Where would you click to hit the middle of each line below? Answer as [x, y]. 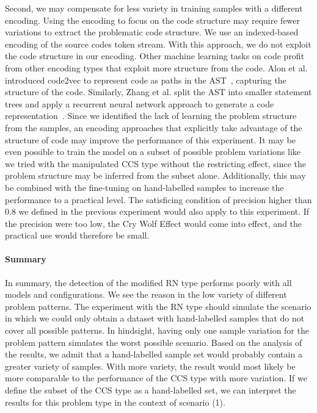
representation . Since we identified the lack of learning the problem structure [151, 116]
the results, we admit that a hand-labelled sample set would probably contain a [154, 354]
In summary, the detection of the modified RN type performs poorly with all [148, 282]
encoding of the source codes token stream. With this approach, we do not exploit [158, 44]
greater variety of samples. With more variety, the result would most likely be [150, 366]
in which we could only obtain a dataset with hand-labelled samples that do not [155, 318]
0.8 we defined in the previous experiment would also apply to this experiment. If [157, 211]
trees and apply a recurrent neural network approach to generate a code [140, 103]
